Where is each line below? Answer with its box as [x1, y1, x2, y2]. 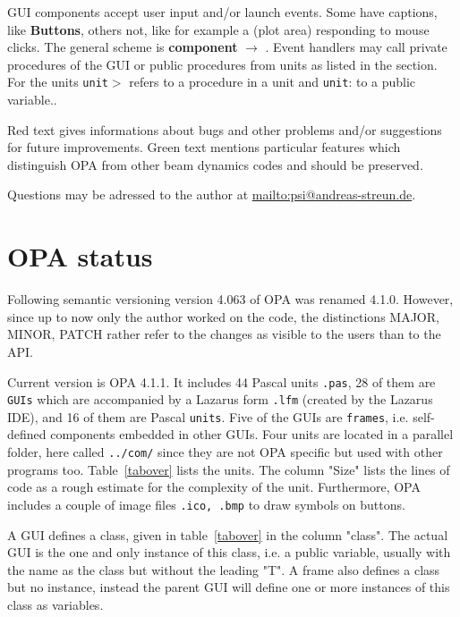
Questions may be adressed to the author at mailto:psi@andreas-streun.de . [7, 185, 416, 204]
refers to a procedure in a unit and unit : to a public [129, 72, 416, 91]
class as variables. [7, 595, 104, 613]
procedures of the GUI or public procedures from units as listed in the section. [7, 55, 438, 73]
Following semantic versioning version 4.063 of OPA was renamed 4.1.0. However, [7, 290, 454, 308]
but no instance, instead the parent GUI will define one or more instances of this [7, 578, 450, 596]
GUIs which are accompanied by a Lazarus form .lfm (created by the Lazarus [7, 390, 433, 409]
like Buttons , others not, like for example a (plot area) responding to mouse [7, 20, 430, 38]
